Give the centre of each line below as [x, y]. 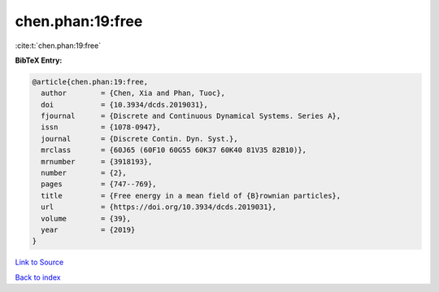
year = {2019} [88, 230]
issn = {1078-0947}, [101, 127]
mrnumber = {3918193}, [97, 161]
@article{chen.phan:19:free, [90, 82]
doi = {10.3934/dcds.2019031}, [125, 105]
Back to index [38, 277]
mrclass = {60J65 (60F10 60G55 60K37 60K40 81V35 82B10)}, [174, 150]
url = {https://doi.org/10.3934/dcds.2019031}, [159, 207]
